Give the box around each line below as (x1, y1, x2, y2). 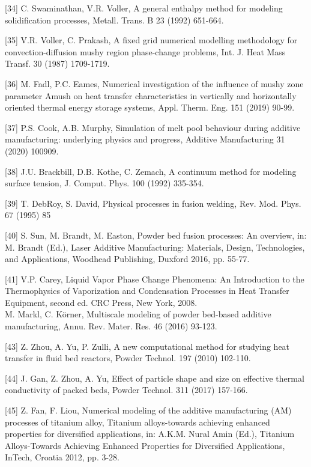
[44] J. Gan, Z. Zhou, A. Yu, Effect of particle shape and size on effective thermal (5, 371, 304, 384)
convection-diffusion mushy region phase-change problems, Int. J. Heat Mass (5, 45, 286, 58)
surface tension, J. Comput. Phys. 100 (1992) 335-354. (5, 177, 204, 189)
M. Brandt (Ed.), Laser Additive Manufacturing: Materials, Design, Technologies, (5, 240, 305, 253)
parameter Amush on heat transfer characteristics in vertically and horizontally (5, 89, 297, 102)
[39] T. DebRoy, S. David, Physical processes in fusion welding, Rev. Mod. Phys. (5, 197, 301, 209)
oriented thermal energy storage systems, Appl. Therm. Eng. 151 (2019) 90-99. (5, 101, 295, 114)
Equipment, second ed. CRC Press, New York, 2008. (5, 296, 198, 308)
